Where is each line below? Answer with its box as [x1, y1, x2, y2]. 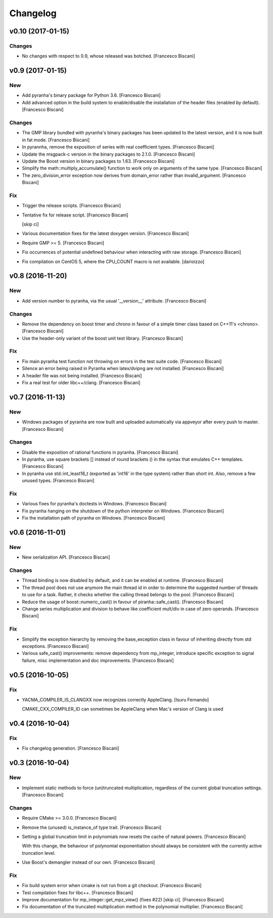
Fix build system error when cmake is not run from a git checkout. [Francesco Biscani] [22, 883, 202, 889]
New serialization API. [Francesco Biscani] [22, 554, 111, 560]
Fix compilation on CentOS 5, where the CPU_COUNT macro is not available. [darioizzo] [22, 259, 205, 265]
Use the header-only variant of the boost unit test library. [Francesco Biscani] [22, 335, 184, 341]
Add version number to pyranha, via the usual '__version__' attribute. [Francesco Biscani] [22, 298, 207, 304]
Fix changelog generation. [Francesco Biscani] [22, 745, 119, 751]
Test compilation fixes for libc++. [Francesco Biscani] [22, 890, 133, 896]
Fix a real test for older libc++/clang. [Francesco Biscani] [22, 380, 141, 385]
